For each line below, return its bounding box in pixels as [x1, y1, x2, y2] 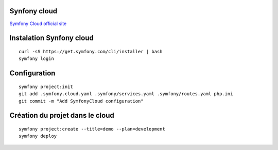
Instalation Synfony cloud [9, 34, 94, 42]
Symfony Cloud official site [9, 20, 67, 27]
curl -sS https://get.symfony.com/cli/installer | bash [19, 49, 163, 54]
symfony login [19, 56, 54, 61]
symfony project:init [19, 83, 73, 90]
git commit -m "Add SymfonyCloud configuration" [19, 98, 144, 104]
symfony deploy [19, 133, 57, 139]
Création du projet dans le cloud [9, 111, 114, 120]
